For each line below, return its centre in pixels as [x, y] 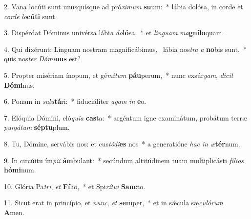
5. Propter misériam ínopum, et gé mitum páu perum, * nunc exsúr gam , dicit [119, 75]
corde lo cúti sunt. [31, 16]
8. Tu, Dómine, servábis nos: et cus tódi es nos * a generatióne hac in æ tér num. [122, 143]
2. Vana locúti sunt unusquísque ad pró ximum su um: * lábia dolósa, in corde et [124, 6]
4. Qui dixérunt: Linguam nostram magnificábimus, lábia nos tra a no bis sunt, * [125, 49]
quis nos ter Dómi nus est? [42, 59]
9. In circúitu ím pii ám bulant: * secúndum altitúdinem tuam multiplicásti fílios [124, 160]
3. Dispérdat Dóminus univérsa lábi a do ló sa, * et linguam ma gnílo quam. [114, 33]
